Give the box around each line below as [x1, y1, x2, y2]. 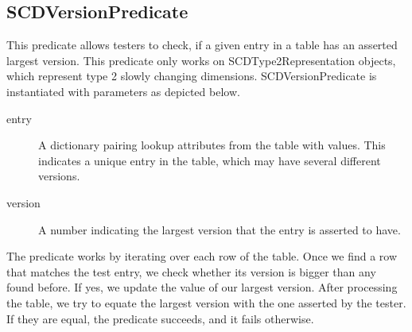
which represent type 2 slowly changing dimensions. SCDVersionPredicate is [6, 68, 377, 84]
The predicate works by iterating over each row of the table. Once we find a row [6, 248, 398, 264]
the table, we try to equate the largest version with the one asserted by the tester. [6, 294, 406, 311]
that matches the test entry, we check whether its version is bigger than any [6, 263, 376, 280]
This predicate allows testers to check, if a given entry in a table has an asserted [6, 37, 398, 53]
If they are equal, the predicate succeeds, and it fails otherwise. [6, 310, 314, 326]
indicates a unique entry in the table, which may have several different [38, 152, 381, 168]
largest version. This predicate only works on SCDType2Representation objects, [6, 52, 396, 68]
